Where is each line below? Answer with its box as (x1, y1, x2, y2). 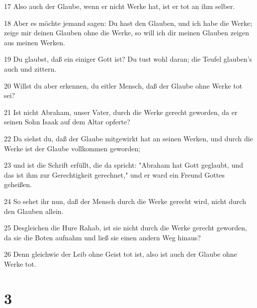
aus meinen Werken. (4, 37, 66, 47)
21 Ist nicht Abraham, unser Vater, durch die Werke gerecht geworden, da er (4, 106, 238, 117)
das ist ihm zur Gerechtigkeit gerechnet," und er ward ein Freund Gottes (4, 169, 225, 180)
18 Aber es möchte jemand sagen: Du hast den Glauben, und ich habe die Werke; (4, 17, 253, 28)
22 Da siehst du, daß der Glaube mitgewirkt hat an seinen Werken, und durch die (4, 133, 253, 143)
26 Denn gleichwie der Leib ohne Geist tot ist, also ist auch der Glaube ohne (4, 249, 237, 259)
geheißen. (4, 179, 32, 190)
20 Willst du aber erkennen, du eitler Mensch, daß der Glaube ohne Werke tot (4, 80, 243, 91)
